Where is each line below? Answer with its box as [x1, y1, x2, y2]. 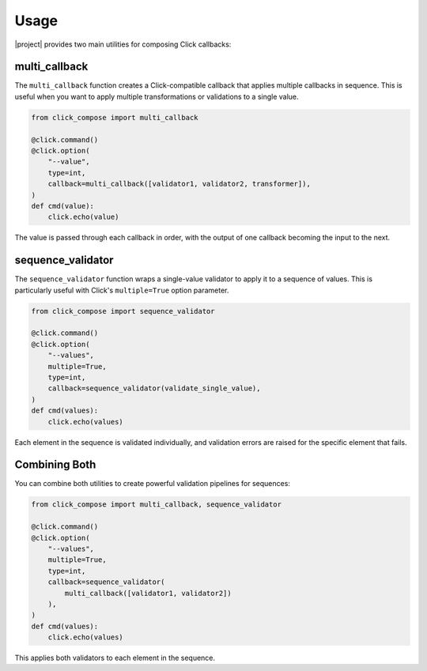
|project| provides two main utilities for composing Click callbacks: [14, 40, 232, 49]
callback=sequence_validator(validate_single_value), [47, 384, 261, 393]
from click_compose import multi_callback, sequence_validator [31, 500, 282, 509]
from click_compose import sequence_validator [31, 307, 215, 315]
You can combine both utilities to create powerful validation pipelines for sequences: [14, 479, 290, 488]
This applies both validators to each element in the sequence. [14, 653, 216, 663]
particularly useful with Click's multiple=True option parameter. [14, 285, 229, 295]
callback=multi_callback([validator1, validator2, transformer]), [47, 179, 312, 189]
